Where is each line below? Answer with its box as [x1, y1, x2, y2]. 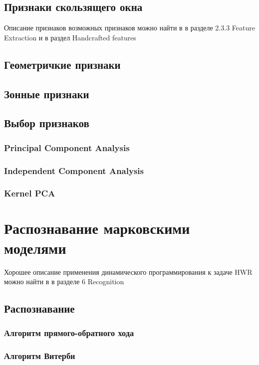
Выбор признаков [4, 115, 89, 131]
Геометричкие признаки [4, 56, 121, 72]
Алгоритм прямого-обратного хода [4, 327, 134, 339]
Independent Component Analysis [4, 164, 144, 177]
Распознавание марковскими [4, 218, 190, 238]
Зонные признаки [4, 86, 89, 101]
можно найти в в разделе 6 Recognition [4, 276, 124, 287]
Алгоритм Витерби [4, 350, 75, 362]
